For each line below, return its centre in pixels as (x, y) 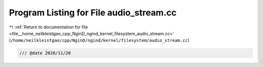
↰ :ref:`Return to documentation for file (48, 27)
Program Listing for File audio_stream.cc (93, 13)
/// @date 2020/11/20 (45, 53)
